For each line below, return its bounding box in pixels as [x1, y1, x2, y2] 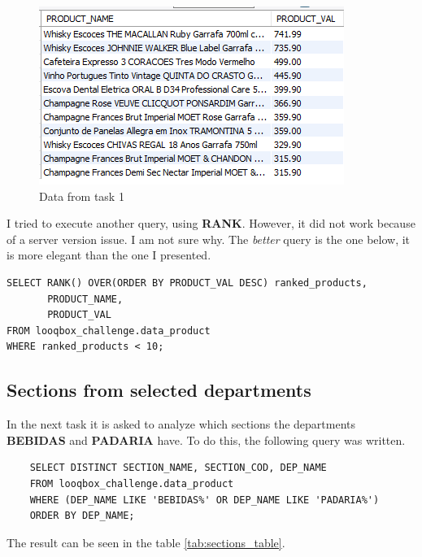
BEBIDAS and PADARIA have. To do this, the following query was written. [7, 431, 406, 448]
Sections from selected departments [7, 377, 311, 403]
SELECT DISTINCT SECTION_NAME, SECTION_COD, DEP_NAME [29, 462, 327, 474]
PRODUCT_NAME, [47, 293, 124, 305]
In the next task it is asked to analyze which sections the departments [7, 416, 356, 433]
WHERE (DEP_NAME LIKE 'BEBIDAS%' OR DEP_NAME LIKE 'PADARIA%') [29, 494, 380, 506]
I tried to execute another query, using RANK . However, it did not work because [7, 215, 415, 232]
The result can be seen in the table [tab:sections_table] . [7, 533, 285, 550]
